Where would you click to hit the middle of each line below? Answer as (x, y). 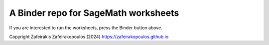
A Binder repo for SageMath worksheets (94, 13)
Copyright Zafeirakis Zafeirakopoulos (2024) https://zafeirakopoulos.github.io (89, 37)
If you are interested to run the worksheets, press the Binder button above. (86, 28)
